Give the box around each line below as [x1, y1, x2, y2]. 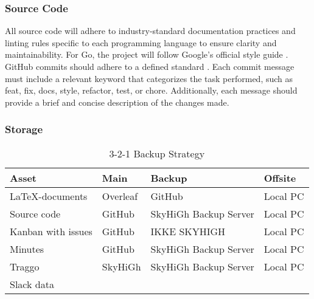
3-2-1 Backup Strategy [109, 146, 205, 160]
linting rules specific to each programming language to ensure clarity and [5, 36, 277, 49]
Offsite [263, 170, 296, 185]
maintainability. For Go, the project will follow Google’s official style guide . [5, 48, 288, 61]
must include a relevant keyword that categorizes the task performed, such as [5, 72, 293, 84]
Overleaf [102, 188, 138, 203]
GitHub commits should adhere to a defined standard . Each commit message [5, 60, 295, 72]
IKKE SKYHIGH [150, 224, 226, 238]
